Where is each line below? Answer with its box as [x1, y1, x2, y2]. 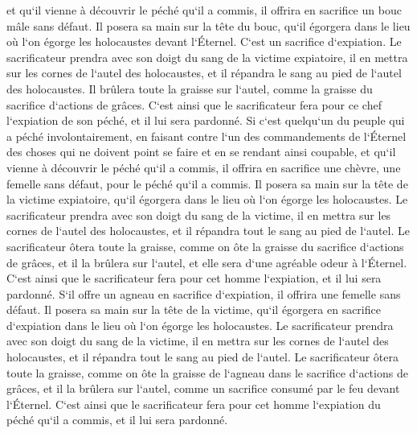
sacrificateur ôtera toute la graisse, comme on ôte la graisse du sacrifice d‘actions [6, 237, 404, 254]
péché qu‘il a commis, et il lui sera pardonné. [6, 411, 228, 428]
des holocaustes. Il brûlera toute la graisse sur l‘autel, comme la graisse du [6, 80, 373, 97]
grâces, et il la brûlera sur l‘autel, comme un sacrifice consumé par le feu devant [6, 380, 400, 397]
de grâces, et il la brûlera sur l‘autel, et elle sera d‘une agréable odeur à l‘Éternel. [6, 254, 407, 270]
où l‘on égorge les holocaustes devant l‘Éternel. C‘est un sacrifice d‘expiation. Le [6, 33, 402, 50]
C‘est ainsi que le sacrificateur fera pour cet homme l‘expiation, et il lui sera [6, 270, 382, 287]
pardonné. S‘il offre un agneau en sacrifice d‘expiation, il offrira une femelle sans [6, 285, 401, 302]
